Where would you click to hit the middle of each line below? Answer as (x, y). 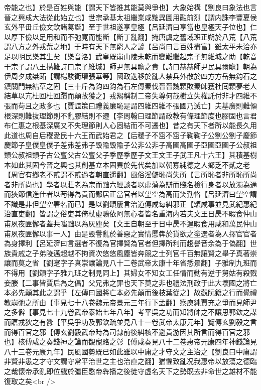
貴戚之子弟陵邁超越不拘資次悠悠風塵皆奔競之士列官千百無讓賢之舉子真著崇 (134, 253)
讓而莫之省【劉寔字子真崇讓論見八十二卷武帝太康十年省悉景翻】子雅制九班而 (130, 263)
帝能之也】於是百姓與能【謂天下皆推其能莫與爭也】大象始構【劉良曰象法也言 (130, 7)
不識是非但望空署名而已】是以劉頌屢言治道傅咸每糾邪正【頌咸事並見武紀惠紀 (130, 204)
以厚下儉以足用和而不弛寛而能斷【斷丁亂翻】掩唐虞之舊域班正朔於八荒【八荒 (130, 36)
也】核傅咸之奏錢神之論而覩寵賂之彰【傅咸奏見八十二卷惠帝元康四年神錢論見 (130, 342)
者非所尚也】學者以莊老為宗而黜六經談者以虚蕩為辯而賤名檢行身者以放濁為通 (130, 184)
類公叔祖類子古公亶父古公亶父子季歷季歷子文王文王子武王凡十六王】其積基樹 (130, 154)
